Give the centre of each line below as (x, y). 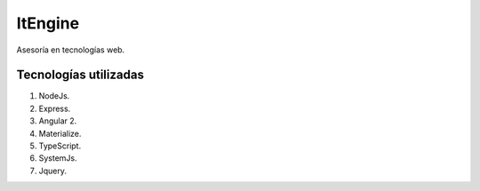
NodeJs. (54, 96)
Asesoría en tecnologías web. (71, 50)
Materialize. (60, 133)
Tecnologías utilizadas (80, 75)
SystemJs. (58, 158)
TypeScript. (60, 146)
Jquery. (52, 171)
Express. (55, 108)
